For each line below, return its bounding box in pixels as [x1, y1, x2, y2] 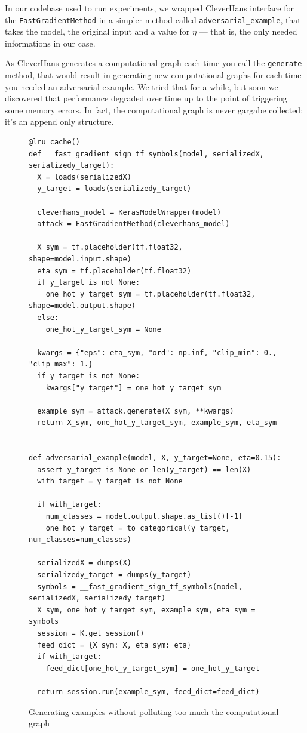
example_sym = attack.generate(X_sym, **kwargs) [37, 406, 234, 415]
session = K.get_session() [37, 629, 145, 637]
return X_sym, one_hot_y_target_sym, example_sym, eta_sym [37, 418, 277, 427]
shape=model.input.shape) [29, 255, 131, 263]
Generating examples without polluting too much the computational [29, 705, 279, 717]
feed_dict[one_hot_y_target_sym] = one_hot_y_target [45, 664, 260, 673]
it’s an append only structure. [5, 115, 114, 128]
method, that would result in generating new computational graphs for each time [5, 69, 302, 81]
